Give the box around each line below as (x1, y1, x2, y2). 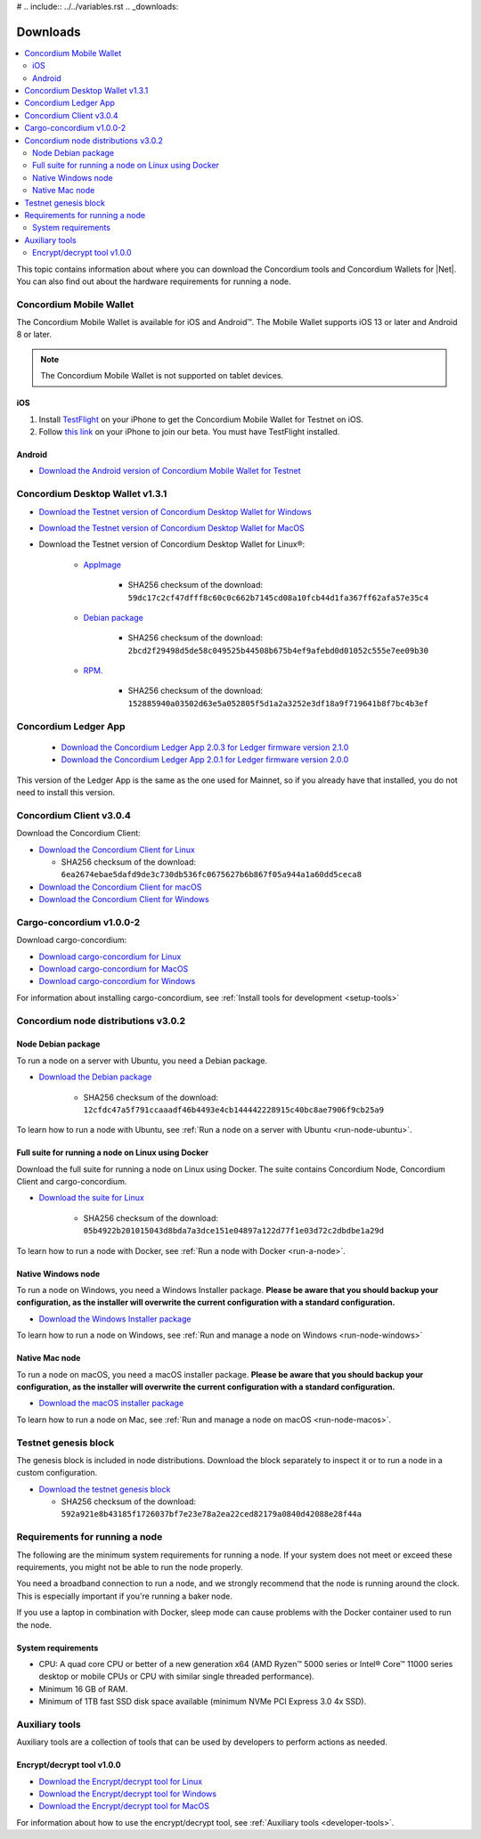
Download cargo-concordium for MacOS (38, 964, 189, 974)
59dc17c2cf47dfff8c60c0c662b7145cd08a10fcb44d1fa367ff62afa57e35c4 (127, 592, 429, 603)
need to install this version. (16, 786, 116, 797)
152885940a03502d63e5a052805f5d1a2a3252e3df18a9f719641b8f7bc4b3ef (127, 698, 429, 708)
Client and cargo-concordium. (16, 1176, 127, 1187)
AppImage (83, 559, 122, 570)
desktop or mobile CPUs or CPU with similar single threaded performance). (38, 1671, 315, 1682)
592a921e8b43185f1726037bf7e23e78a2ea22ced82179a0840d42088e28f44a (61, 1509, 363, 1519)
